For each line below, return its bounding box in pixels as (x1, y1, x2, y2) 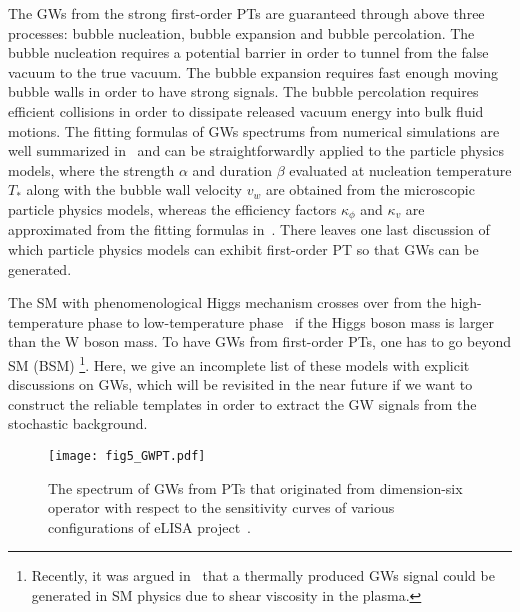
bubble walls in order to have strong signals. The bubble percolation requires (8, 81, 479, 102)
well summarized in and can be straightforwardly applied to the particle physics (8, 140, 504, 161)
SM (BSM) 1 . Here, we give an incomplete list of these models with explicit (8, 351, 470, 375)
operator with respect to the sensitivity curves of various (48, 497, 395, 518)
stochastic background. (8, 413, 148, 434)
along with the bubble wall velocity (26, 179, 242, 200)
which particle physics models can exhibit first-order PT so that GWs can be (8, 238, 479, 259)
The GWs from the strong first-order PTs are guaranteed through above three (8, 3, 485, 23)
